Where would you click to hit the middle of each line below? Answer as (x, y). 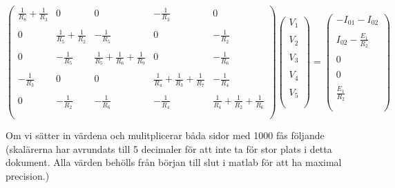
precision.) (28, 175)
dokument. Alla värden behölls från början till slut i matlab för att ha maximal (174, 162)
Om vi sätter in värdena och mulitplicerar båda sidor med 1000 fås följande (165, 135)
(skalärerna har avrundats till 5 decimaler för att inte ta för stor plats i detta (169, 148)
